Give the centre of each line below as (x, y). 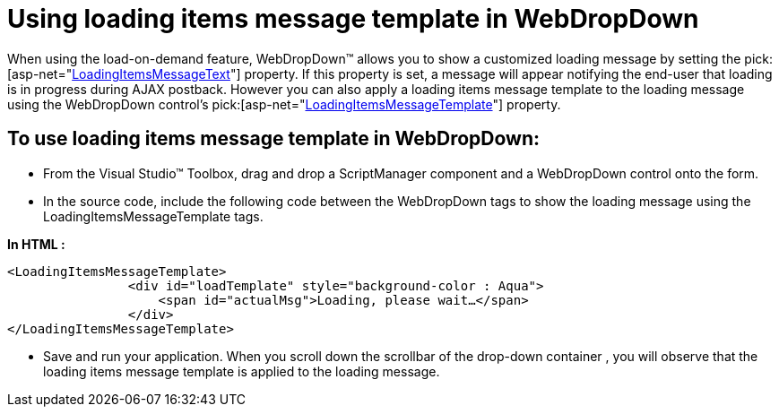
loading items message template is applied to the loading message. (242, 371)
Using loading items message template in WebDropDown (353, 19)
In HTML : (36, 244)
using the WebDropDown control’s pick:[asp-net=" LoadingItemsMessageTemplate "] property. (284, 104)
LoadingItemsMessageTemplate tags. (153, 216)
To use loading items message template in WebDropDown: (273, 139)
